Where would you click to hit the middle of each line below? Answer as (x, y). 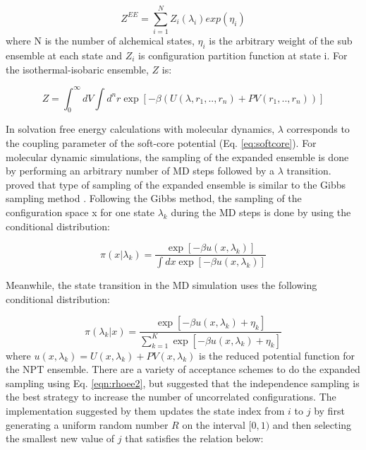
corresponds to (318, 129)
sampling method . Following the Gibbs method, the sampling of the (154, 198)
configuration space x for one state (80, 212)
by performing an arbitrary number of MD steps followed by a (140, 171)
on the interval (214, 424)
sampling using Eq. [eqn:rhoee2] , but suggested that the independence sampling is (183, 383)
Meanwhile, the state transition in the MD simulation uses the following (161, 285)
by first (329, 410)
